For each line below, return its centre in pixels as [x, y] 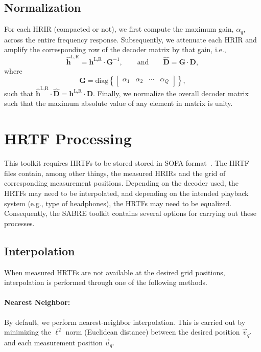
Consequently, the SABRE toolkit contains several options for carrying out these [130, 213]
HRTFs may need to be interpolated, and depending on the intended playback [126, 193]
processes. [19, 223]
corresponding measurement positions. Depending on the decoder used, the [121, 183]
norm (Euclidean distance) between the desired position [153, 332]
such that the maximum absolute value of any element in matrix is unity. [118, 103]
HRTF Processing [68, 138]
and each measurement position [53, 342]
